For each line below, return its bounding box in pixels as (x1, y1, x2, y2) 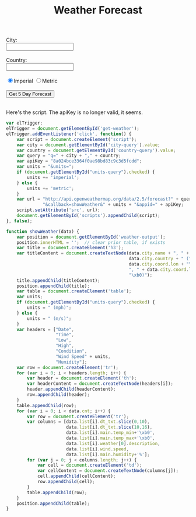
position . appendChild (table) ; (16, 501, 90, 506)
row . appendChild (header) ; (27, 392, 90, 398)
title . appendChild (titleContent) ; (16, 277, 100, 284)
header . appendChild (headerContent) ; (27, 387, 116, 392)
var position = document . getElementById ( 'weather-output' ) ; (16, 234, 166, 240)
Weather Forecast (53, 4, 143, 17)
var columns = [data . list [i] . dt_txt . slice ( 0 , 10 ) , (27, 419, 150, 425)
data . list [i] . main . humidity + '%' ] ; (66, 451, 150, 457)
